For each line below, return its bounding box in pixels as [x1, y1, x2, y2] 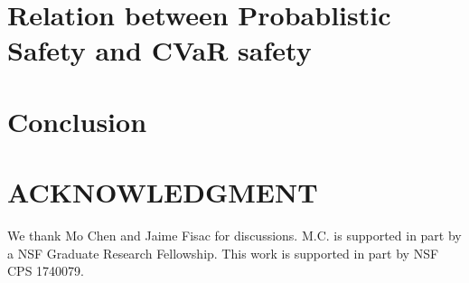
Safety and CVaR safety [7, 32, 312, 69]
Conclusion [7, 102, 147, 139]
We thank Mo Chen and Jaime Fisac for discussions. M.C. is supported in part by [7, 226, 462, 245]
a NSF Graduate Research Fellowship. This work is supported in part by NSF [7, 243, 439, 262]
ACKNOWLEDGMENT [7, 174, 318, 211]
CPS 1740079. [7, 261, 84, 280]
